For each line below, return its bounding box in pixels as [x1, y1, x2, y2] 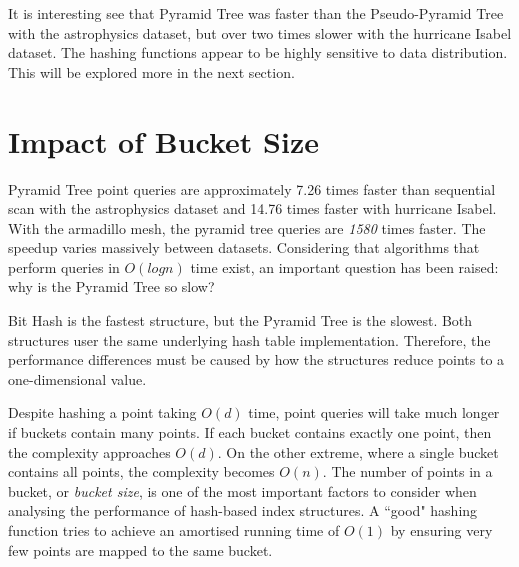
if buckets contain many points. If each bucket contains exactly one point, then [8, 422, 492, 443]
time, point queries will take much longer [248, 402, 500, 423]
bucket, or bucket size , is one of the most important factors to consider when [8, 480, 477, 501]
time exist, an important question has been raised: [190, 256, 499, 277]
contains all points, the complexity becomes [8, 461, 275, 482]
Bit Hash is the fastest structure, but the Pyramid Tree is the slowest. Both [8, 310, 473, 331]
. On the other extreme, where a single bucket [217, 441, 499, 462]
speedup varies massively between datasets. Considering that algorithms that [8, 237, 480, 258]
